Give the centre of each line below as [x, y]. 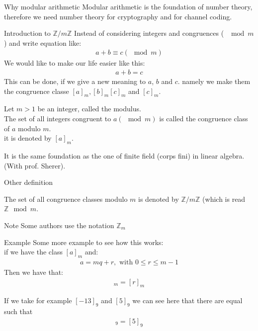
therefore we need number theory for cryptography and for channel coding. [118, 16]
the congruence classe [37, 91]
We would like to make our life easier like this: [75, 63]
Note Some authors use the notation [59, 225]
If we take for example [38, 300]
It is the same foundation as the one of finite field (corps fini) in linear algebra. [124, 156]
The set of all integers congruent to [58, 119]
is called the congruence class [204, 119]
